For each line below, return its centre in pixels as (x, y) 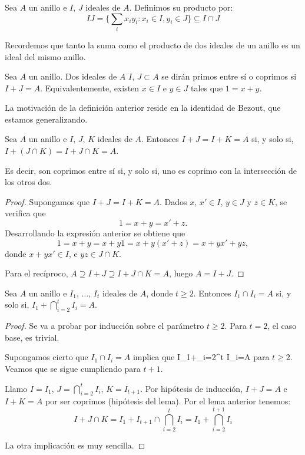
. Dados (173, 201)
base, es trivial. (32, 337)
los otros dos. (29, 182)
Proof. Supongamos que (47, 201)
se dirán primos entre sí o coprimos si (229, 76)
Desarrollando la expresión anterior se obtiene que (95, 233)
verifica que (25, 213)
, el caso (282, 326)
